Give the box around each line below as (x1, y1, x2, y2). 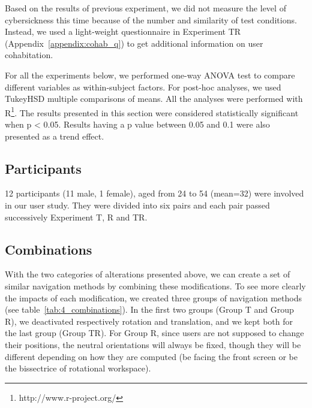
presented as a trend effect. (5, 129, 104, 142)
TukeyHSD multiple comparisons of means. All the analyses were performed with (5, 92, 303, 105)
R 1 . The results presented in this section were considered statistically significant (5, 104, 299, 119)
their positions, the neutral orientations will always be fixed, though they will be (5, 338, 301, 350)
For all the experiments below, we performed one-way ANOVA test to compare (5, 68, 295, 81)
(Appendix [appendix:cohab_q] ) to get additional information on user (5, 37, 263, 49)
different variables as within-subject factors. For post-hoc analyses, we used (5, 80, 281, 93)
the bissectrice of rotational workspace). (5, 362, 151, 374)
